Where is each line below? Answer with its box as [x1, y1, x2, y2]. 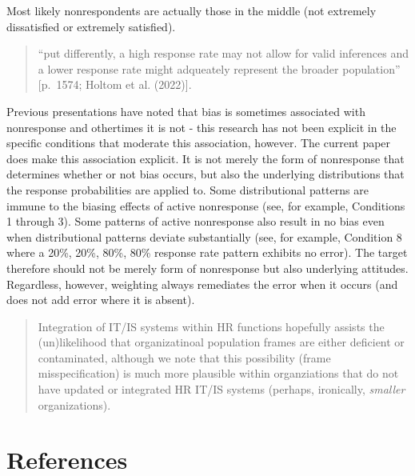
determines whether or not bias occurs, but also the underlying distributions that [6, 166, 405, 182]
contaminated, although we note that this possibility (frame [38, 349, 331, 366]
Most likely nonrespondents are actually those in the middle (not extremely [6, 2, 377, 18]
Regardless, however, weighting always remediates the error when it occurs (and [6, 275, 398, 292]
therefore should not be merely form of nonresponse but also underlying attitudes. [6, 259, 409, 276]
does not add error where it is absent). [6, 291, 195, 308]
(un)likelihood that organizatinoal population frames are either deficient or [38, 334, 405, 350]
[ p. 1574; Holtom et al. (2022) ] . [38, 76, 192, 93]
